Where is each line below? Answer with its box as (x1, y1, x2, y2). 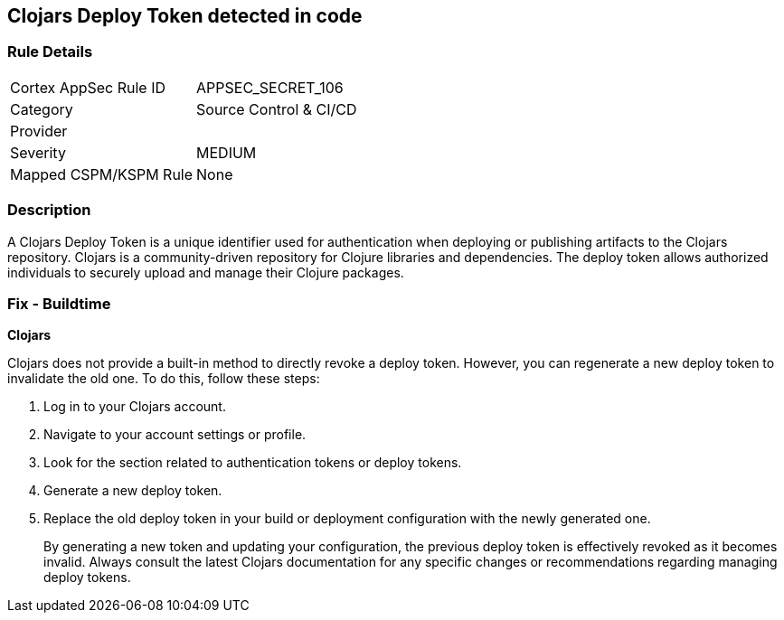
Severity (10, 143, 66, 162)
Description (7, 201, 91, 220)
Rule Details (7, 42, 93, 61)
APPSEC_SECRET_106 (196, 78, 344, 97)
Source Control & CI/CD (196, 99, 357, 118)
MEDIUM (196, 143, 257, 162)
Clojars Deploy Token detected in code (7, 5, 363, 27)
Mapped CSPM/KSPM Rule (10, 164, 194, 183)
